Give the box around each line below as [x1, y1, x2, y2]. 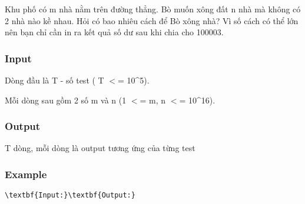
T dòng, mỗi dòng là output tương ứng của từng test [5, 142, 195, 154]
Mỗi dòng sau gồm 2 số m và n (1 [5, 93, 127, 106]
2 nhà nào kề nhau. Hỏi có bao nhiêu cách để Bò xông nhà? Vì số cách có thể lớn [5, 14, 299, 26]
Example [5, 166, 47, 181]
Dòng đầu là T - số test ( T [5, 74, 104, 86]
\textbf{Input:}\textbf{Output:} [5, 191, 135, 200]
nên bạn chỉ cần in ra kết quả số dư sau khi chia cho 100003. [5, 26, 224, 38]
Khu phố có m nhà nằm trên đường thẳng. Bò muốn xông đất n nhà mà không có [5, 3, 301, 15]
